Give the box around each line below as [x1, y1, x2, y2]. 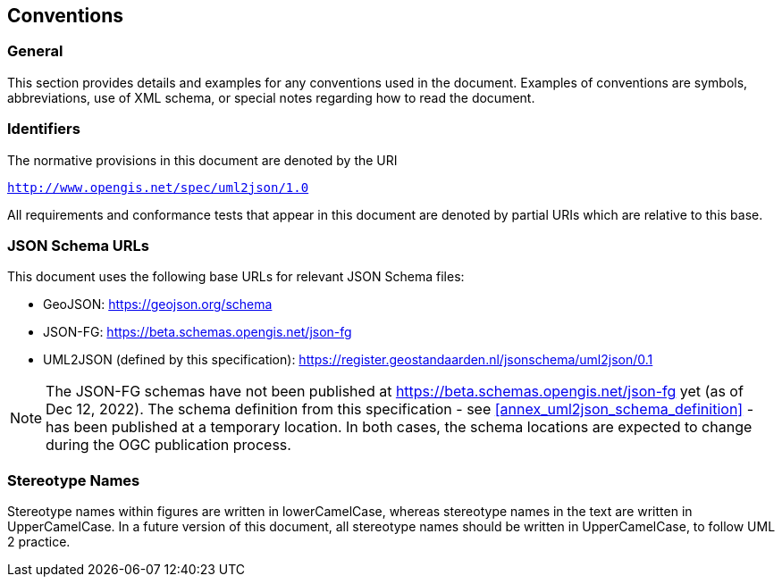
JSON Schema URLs [7, 236, 149, 254]
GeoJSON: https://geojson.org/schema [43, 296, 273, 313]
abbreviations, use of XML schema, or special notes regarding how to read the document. [7, 89, 535, 105]
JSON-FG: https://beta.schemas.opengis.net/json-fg [43, 324, 352, 340]
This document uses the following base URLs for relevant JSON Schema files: [7, 269, 465, 285]
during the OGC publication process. [46, 436, 291, 455]
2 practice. [7, 534, 71, 550]
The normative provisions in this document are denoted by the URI [7, 152, 398, 168]
